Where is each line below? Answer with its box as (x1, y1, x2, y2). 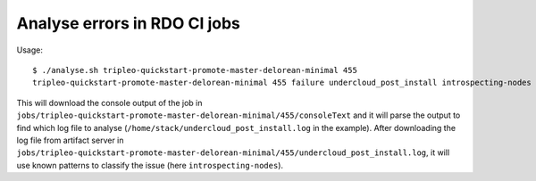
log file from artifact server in (16, 135, 124, 145)
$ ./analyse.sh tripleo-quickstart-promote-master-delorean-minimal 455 (32, 65, 357, 75)
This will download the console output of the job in (16, 97, 203, 108)
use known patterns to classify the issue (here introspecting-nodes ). (16, 160, 284, 170)
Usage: (16, 45, 44, 55)
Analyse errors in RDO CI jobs (16, 13, 240, 33)
